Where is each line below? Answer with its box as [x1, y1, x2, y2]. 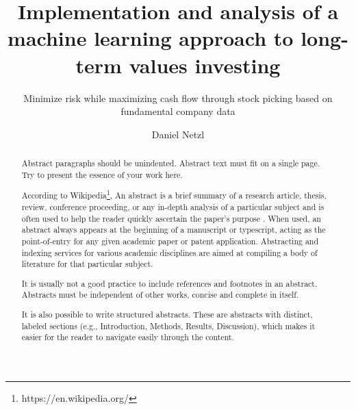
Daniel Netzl [151, 127, 205, 141]
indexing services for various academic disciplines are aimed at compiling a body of [21, 246, 318, 258]
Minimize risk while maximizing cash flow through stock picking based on [23, 90, 333, 105]
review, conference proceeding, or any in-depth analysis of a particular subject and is [21, 201, 325, 212]
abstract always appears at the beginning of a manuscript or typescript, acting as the [21, 224, 326, 235]
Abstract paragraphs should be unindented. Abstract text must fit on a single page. [21, 157, 320, 169]
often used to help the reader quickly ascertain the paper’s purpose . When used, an [21, 212, 321, 224]
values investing [129, 51, 281, 79]
